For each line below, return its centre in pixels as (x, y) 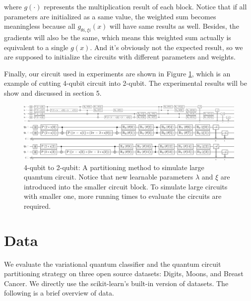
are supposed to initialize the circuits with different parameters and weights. (120, 57)
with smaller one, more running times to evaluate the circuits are (123, 196)
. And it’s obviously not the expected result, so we (166, 47)
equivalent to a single (36, 47)
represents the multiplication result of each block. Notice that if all (145, 6)
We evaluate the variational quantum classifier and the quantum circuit (113, 264)
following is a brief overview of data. (59, 293)
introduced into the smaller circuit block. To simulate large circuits (126, 186)
